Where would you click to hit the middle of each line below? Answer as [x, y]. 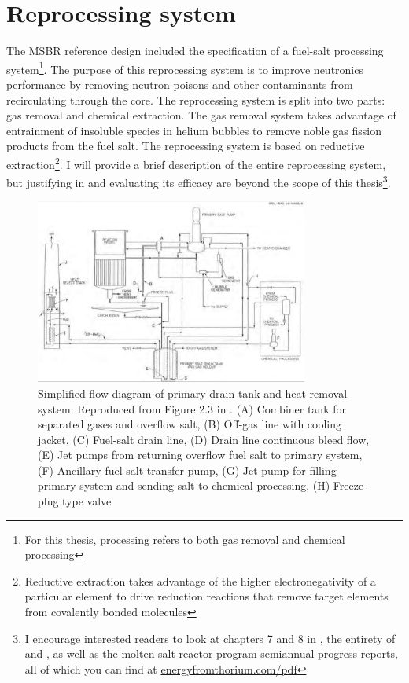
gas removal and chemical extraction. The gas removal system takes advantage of [201, 115]
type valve [87, 501]
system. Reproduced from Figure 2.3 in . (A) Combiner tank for [192, 408]
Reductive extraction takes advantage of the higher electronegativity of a [200, 580]
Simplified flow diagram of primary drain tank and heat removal [193, 393]
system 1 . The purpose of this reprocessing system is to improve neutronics [185, 68]
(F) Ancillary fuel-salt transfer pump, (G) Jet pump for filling [187, 470]
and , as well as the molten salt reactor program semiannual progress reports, [211, 654]
